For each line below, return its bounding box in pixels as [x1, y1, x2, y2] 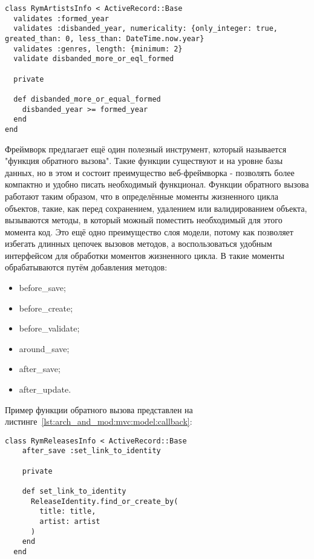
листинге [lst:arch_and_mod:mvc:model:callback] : [5, 415, 192, 428]
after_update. [19, 383, 71, 396]
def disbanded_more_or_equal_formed [13, 94, 161, 103]
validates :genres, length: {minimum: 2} [13, 44, 183, 53]
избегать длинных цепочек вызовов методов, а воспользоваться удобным [5, 237, 272, 250]
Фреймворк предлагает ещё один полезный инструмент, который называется [5, 142, 287, 155]
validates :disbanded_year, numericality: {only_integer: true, [13, 24, 278, 33]
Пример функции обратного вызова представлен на [5, 403, 193, 416]
